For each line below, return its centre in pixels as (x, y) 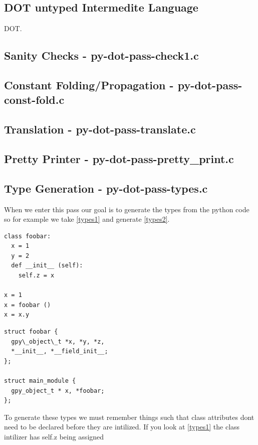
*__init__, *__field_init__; (60, 351)
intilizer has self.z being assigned (54, 436)
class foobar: (28, 236)
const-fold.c (34, 100)
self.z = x (36, 276)
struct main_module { (40, 381)
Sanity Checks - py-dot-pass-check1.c (101, 55)
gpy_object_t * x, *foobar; (58, 391)
